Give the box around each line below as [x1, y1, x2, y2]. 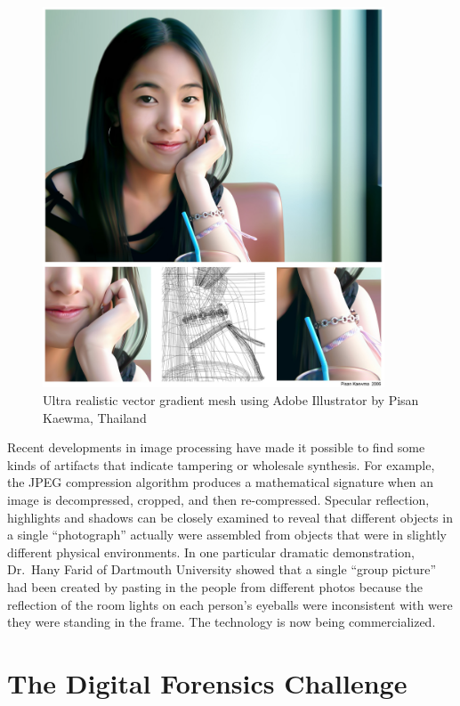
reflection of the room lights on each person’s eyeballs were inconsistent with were [7, 595, 453, 613]
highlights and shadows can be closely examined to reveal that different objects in [7, 507, 453, 526]
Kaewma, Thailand [43, 408, 147, 426]
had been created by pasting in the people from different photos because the [7, 577, 424, 596]
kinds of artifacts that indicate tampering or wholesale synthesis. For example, [7, 455, 435, 474]
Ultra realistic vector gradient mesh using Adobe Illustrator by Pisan [43, 391, 419, 409]
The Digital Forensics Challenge [7, 664, 408, 701]
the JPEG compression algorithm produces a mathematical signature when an [7, 473, 434, 491]
